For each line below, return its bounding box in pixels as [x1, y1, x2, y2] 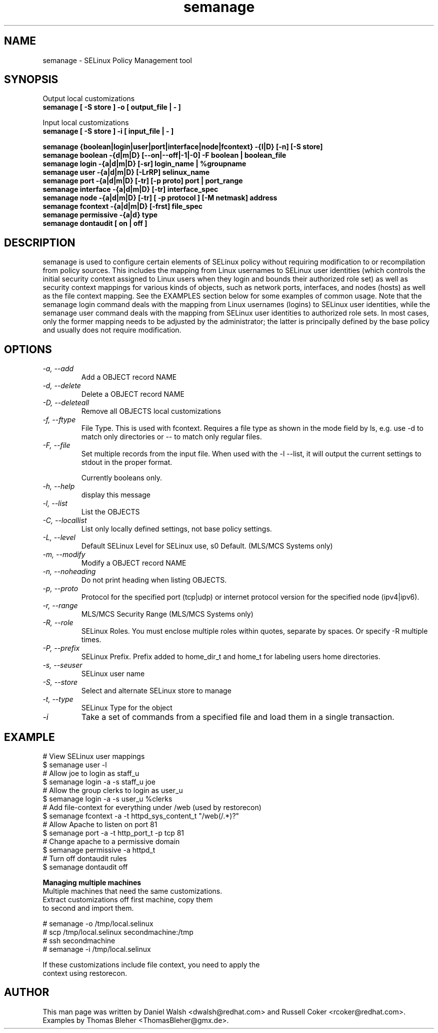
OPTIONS [4, 343, 52, 356]
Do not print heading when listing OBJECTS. [81, 576, 227, 585]
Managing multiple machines [42, 878, 141, 887]
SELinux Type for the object [81, 703, 172, 712]
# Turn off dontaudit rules [42, 854, 127, 863]
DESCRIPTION [4, 236, 75, 249]
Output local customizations [42, 94, 135, 103]
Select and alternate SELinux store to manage [81, 686, 231, 695]
